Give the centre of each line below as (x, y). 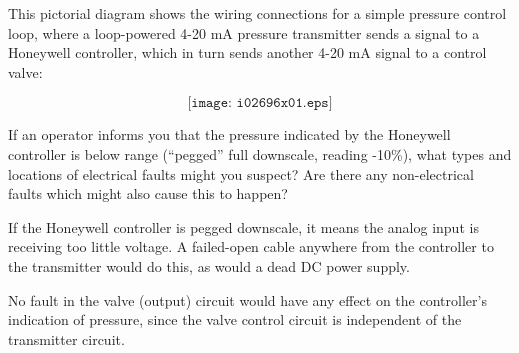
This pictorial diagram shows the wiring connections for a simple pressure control (257, 13)
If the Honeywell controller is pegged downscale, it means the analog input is (243, 226)
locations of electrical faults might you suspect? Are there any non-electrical (241, 173)
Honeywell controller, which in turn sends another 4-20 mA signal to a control (247, 52)
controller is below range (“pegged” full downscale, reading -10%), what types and (260, 153)
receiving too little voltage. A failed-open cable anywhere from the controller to (251, 246)
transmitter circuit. (66, 338)
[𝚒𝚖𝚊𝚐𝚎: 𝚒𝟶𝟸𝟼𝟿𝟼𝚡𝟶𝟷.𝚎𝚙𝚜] (260, 103)
